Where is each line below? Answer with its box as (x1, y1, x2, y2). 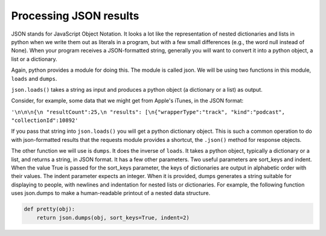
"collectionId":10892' (11, 117, 78, 124)
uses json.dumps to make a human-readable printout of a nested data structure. (11, 190, 211, 197)
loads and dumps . (11, 75, 57, 82)
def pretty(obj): (24, 206, 75, 212)
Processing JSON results (11, 9, 139, 22)
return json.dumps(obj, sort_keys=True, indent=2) (36, 214, 190, 221)
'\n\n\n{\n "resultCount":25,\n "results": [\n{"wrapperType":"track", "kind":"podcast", (11, 109, 285, 115)
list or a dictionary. (11, 55, 57, 63)
